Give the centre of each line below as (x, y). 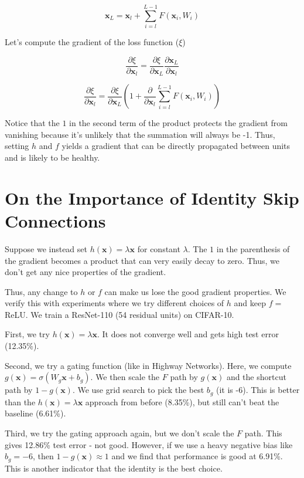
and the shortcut (256, 377)
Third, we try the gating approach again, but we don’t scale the (119, 433)
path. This (263, 433)
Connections (55, 220)
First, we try (27, 334)
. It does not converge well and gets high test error (188, 334)
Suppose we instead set (46, 248)
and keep (250, 303)
